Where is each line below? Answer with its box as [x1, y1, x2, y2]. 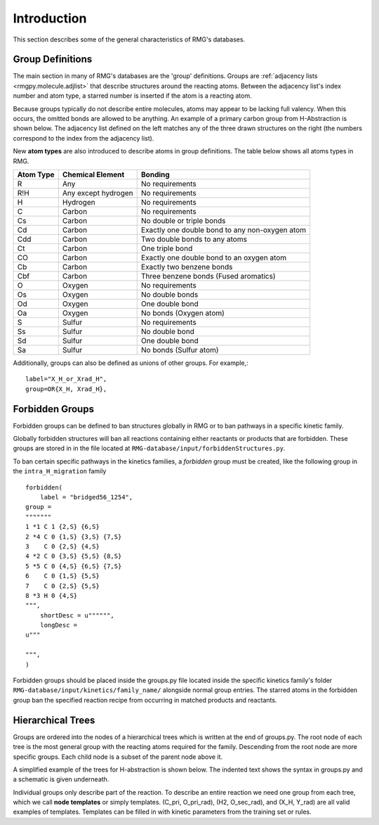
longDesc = [39, 621, 78, 629]
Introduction [13, 11, 87, 26]
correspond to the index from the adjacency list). [13, 134, 154, 142]
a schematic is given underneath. [13, 775, 109, 784]
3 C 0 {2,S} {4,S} [25, 542, 100, 550]
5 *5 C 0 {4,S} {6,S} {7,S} [25, 562, 122, 570]
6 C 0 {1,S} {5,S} [25, 572, 100, 580]
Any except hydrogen [62, 188, 133, 198]
